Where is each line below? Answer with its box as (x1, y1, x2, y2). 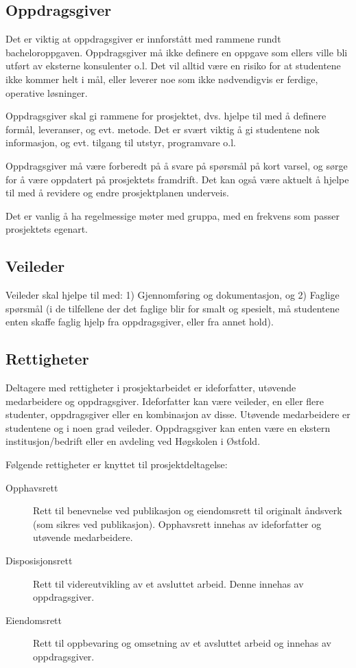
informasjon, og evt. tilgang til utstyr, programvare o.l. (5, 135, 236, 150)
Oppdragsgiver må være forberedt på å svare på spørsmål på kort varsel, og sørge (5, 158, 348, 172)
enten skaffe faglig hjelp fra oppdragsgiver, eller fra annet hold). (5, 314, 274, 329)
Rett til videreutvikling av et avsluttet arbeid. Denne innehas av (33, 576, 304, 590)
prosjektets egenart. (5, 222, 88, 236)
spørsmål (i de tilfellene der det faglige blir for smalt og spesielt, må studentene (5, 301, 340, 315)
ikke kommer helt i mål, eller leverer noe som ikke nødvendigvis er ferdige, (5, 71, 318, 86)
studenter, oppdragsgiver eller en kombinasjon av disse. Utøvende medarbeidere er (5, 407, 351, 422)
